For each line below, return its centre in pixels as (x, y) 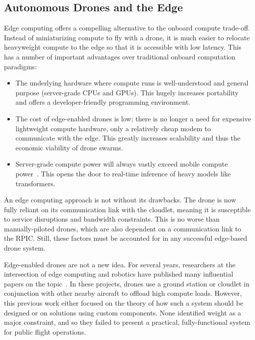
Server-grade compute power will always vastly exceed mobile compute (122, 164)
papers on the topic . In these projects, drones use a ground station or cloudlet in (127, 283)
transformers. (35, 183)
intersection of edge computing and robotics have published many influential (119, 274)
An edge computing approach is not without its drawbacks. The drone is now (120, 200)
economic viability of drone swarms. (69, 147)
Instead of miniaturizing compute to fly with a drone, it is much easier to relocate (127, 37)
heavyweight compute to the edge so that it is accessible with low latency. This (123, 47)
